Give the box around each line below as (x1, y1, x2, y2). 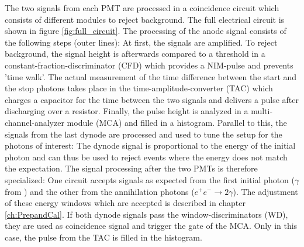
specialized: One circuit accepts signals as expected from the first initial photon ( (5, 173, 295, 186)
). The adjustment (233, 185, 298, 197)
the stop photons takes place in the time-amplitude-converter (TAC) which (5, 82, 273, 94)
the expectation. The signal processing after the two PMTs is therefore (5, 162, 258, 174)
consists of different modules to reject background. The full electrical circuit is (5, 13, 285, 25)
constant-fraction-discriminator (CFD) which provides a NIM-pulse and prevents (5, 59, 293, 71)
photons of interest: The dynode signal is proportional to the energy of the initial (5, 139, 296, 152)
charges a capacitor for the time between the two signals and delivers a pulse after (5, 93, 299, 105)
